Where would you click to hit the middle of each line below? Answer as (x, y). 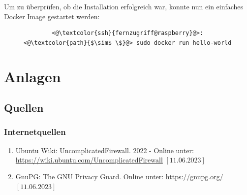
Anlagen (32, 76)
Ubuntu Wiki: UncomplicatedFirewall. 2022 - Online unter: (105, 150)
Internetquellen (35, 132)
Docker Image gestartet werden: (52, 16)
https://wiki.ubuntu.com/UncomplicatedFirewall (89, 160)
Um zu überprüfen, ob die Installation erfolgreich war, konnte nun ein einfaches (124, 6)
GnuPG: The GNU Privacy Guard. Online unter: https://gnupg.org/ (119, 176)
